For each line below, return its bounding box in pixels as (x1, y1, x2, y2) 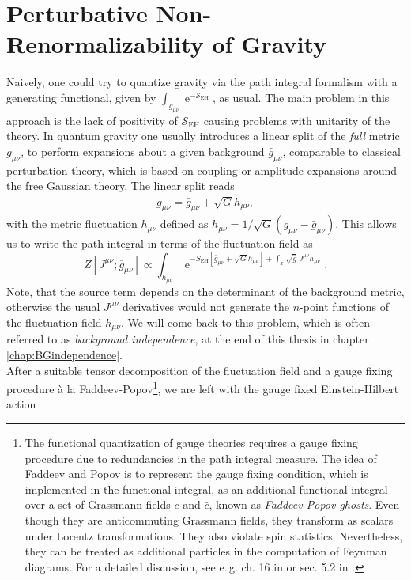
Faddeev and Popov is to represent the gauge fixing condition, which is (25, 465, 368, 482)
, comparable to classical (282, 142, 401, 159)
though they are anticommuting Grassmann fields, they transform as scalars (25, 511, 394, 528)
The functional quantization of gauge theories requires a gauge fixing (25, 434, 358, 450)
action (6, 396, 36, 412)
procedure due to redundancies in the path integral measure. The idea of (25, 449, 377, 466)
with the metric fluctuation (6, 215, 138, 232)
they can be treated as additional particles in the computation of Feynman (25, 543, 387, 559)
